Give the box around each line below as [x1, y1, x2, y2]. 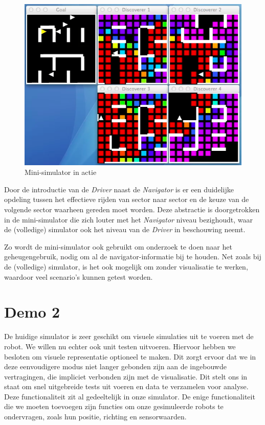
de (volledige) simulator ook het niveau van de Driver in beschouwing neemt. [4, 224, 246, 235]
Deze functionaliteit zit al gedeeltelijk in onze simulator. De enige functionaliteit [4, 391, 255, 401]
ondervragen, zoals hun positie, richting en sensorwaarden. [4, 411, 187, 422]
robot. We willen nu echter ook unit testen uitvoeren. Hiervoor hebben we [4, 341, 236, 351]
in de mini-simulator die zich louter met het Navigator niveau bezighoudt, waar [4, 214, 253, 225]
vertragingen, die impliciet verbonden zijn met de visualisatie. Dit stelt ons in [4, 371, 248, 382]
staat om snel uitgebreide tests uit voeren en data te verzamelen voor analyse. [4, 381, 249, 392]
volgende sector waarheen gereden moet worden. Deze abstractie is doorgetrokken [4, 204, 260, 215]
